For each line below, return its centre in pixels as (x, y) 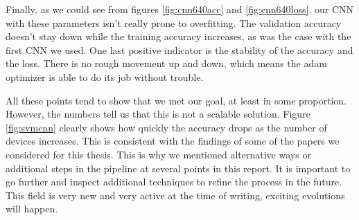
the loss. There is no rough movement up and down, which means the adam (166, 63)
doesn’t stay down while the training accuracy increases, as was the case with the (178, 36)
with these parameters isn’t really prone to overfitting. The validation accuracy (174, 22)
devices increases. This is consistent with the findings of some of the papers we (173, 141)
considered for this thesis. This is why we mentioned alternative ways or (158, 154)
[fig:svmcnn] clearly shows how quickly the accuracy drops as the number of (166, 127)
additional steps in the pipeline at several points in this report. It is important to (178, 168)
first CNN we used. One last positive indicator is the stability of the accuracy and (179, 49)
